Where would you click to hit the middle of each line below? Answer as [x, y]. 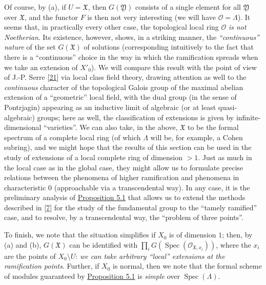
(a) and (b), [23, 244]
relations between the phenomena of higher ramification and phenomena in [122, 177]
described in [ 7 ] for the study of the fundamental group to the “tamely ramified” [131, 207]
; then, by [237, 235]
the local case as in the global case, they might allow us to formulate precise [124, 167]
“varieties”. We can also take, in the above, [111, 127]
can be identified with [104, 244]
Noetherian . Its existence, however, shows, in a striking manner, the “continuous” [132, 37]
